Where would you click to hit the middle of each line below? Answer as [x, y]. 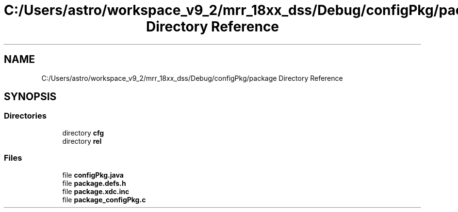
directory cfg [83, 133]
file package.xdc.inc [96, 191]
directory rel [82, 141]
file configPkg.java [93, 175]
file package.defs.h [94, 183]
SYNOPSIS [30, 97]
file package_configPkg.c [104, 199]
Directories [25, 116]
